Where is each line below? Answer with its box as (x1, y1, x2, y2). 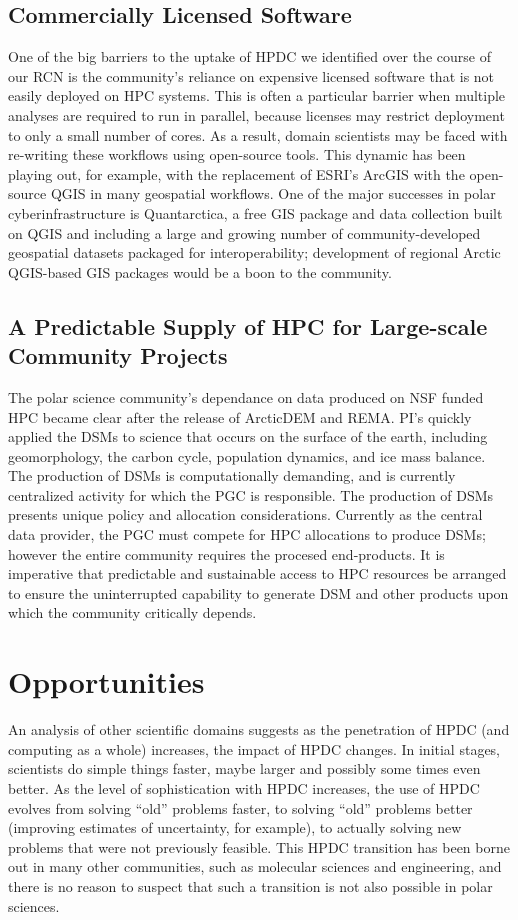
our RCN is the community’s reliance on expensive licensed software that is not (8, 65, 495, 86)
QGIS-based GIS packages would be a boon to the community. (8, 261, 392, 282)
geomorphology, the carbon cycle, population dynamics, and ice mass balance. (8, 445, 486, 466)
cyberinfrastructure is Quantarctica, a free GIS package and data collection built (8, 202, 503, 223)
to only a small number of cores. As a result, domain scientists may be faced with (8, 124, 508, 145)
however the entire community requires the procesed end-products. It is (8, 543, 445, 564)
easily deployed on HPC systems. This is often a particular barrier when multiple (8, 85, 506, 106)
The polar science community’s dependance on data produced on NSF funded (8, 386, 484, 407)
